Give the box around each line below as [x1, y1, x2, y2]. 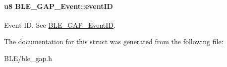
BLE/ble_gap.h [4, 53, 53, 63]
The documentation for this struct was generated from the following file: [4, 36, 224, 47]
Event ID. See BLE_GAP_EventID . [4, 19, 115, 30]
